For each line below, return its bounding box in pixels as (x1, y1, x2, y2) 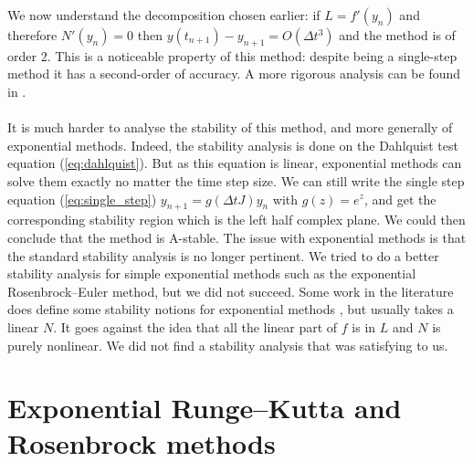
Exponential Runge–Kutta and (7, 389, 402, 426)
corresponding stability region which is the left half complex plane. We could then (7, 210, 466, 229)
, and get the (363, 189, 436, 208)
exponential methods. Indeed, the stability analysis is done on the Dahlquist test (7, 135, 458, 154)
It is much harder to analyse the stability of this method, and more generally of (7, 118, 453, 137)
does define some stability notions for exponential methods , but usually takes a (7, 299, 454, 319)
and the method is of (339, 26, 456, 44)
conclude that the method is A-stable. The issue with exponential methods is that (7, 227, 467, 247)
